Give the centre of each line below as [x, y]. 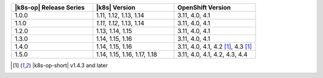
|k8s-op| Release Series [50, 7]
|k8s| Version [116, 7]
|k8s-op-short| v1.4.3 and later [70, 65]
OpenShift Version [204, 7]
